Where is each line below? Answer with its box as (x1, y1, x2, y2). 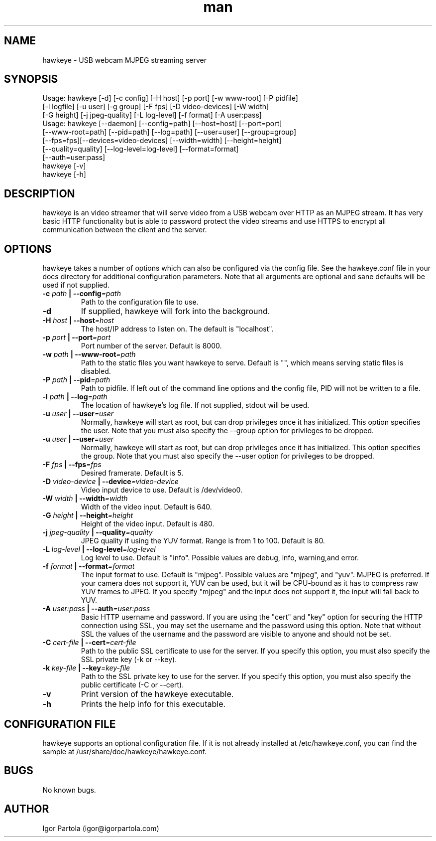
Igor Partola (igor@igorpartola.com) (42, 824, 159, 833)
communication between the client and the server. (42, 225, 207, 234)
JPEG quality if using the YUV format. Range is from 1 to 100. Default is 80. (81, 536, 325, 545)
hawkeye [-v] (42, 162, 86, 170)
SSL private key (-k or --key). (81, 655, 177, 664)
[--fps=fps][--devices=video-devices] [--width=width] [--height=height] (42, 136, 282, 145)
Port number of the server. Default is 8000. (81, 341, 222, 350)
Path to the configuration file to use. (81, 298, 199, 307)
